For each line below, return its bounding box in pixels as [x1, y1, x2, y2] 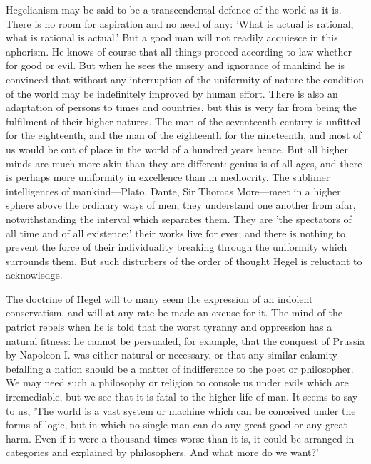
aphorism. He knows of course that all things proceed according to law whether [6, 43, 352, 58]
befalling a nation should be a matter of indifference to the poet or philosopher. [6, 361, 354, 376]
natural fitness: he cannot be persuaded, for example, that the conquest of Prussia [6, 333, 365, 348]
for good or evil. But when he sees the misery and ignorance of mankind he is [6, 58, 345, 73]
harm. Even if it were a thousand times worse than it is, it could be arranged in [6, 431, 355, 445]
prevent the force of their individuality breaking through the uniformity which [6, 239, 347, 254]
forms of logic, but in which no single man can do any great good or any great [6, 417, 348, 432]
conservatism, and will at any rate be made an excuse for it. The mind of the [6, 305, 343, 320]
